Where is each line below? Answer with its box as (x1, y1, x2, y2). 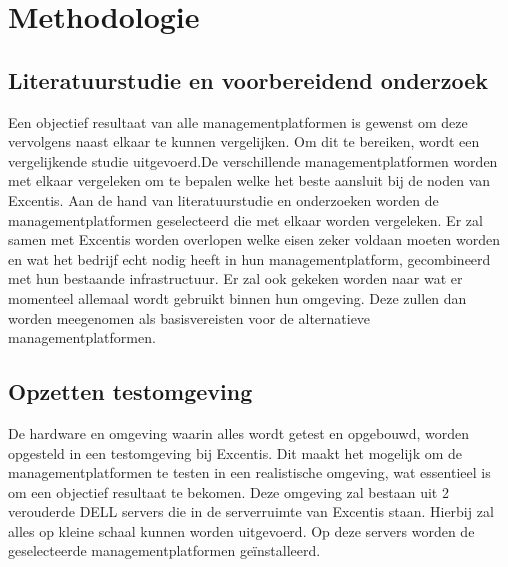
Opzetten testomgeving (8, 376, 253, 407)
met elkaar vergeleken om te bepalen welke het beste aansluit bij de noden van (8, 170, 491, 191)
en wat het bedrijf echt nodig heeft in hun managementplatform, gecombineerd (8, 248, 491, 269)
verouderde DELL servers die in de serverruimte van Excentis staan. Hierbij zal (8, 501, 494, 522)
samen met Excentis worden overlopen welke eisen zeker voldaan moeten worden (8, 229, 501, 250)
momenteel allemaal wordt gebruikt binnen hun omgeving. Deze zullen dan (8, 287, 467, 308)
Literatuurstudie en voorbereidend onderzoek (8, 64, 488, 95)
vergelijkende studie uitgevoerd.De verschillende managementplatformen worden (8, 150, 498, 171)
